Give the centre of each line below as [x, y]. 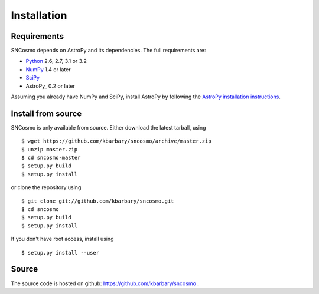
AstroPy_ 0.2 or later [50, 86]
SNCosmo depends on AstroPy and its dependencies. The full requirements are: [108, 51]
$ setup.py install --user [61, 252]
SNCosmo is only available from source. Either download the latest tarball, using [108, 127]
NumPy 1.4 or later [48, 69]
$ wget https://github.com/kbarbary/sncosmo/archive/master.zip [117, 141]
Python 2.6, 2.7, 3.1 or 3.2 [56, 61]
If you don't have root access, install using [62, 239]
